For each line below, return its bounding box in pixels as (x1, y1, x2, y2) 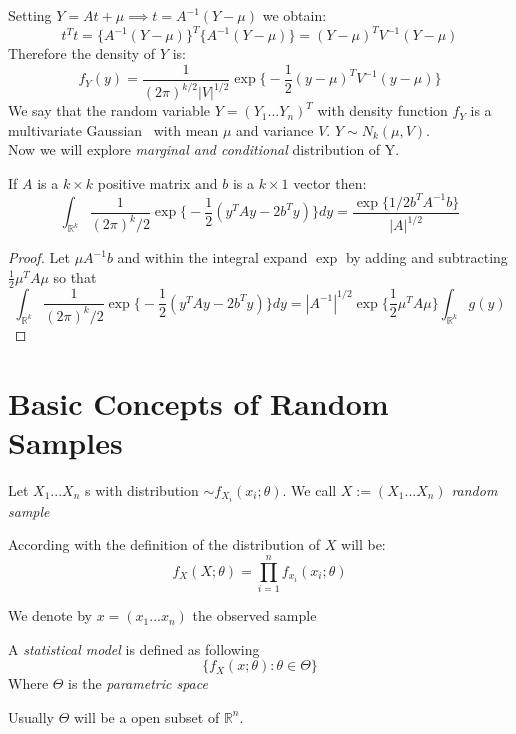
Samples (8, 421, 123, 462)
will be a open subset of (73, 706, 220, 727)
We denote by (8, 605, 92, 626)
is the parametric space (68, 673, 208, 694)
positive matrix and (97, 172, 218, 193)
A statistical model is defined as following (8, 638, 260, 659)
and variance (236, 119, 314, 140)
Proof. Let (8, 247, 70, 268)
